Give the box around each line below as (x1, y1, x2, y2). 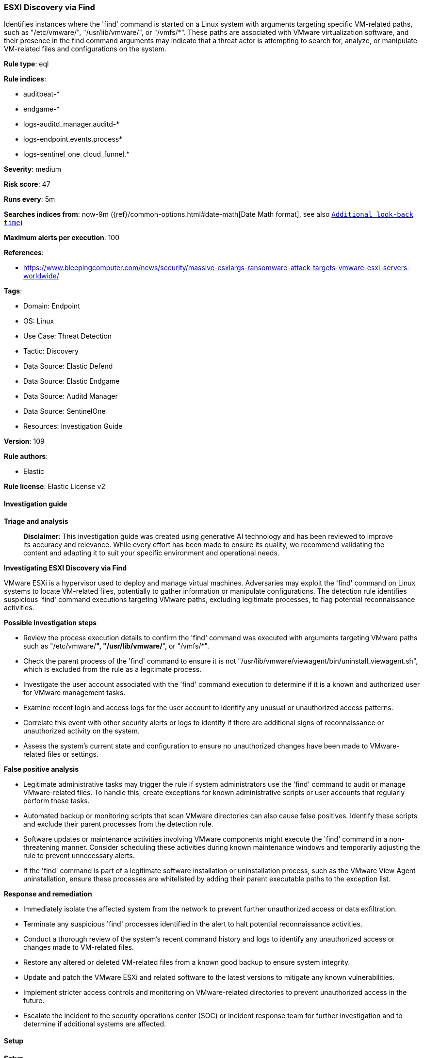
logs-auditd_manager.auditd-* (23, 120, 120, 129)
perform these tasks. (23, 796, 90, 805)
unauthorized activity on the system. (23, 726, 140, 735)
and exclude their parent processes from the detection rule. (23, 819, 213, 828)
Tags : (4, 287, 22, 295)
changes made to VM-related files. (23, 943, 134, 951)
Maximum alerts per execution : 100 (4, 233, 120, 242)
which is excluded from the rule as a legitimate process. (23, 665, 202, 673)
